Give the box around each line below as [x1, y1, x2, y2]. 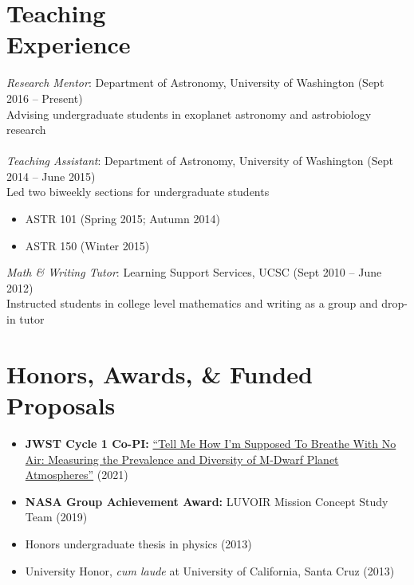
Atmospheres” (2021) [25, 466, 128, 483]
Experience [6, 28, 131, 61]
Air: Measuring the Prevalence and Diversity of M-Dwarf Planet [25, 450, 339, 467]
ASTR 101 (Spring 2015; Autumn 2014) [25, 210, 220, 227]
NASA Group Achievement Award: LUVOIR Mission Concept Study [25, 493, 388, 509]
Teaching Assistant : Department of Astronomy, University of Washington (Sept [6, 152, 393, 169]
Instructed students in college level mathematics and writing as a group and [6, 295, 378, 312]
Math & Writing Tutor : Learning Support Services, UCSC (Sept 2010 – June [6, 264, 382, 281]
